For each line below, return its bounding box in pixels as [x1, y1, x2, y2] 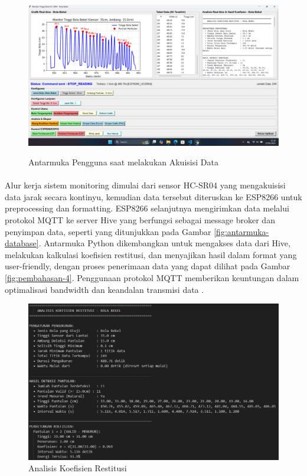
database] [5, 237, 39, 249]
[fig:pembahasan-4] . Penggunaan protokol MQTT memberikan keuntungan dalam [5, 272, 299, 284]
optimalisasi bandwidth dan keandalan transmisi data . [5, 283, 204, 295]
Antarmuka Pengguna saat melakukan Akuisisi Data [28, 156, 218, 168]
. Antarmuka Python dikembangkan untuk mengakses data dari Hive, [38, 237, 290, 249]
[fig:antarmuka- [214, 225, 269, 237]
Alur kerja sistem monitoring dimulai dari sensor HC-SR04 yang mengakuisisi [5, 179, 286, 191]
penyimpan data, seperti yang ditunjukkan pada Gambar [5, 225, 211, 237]
